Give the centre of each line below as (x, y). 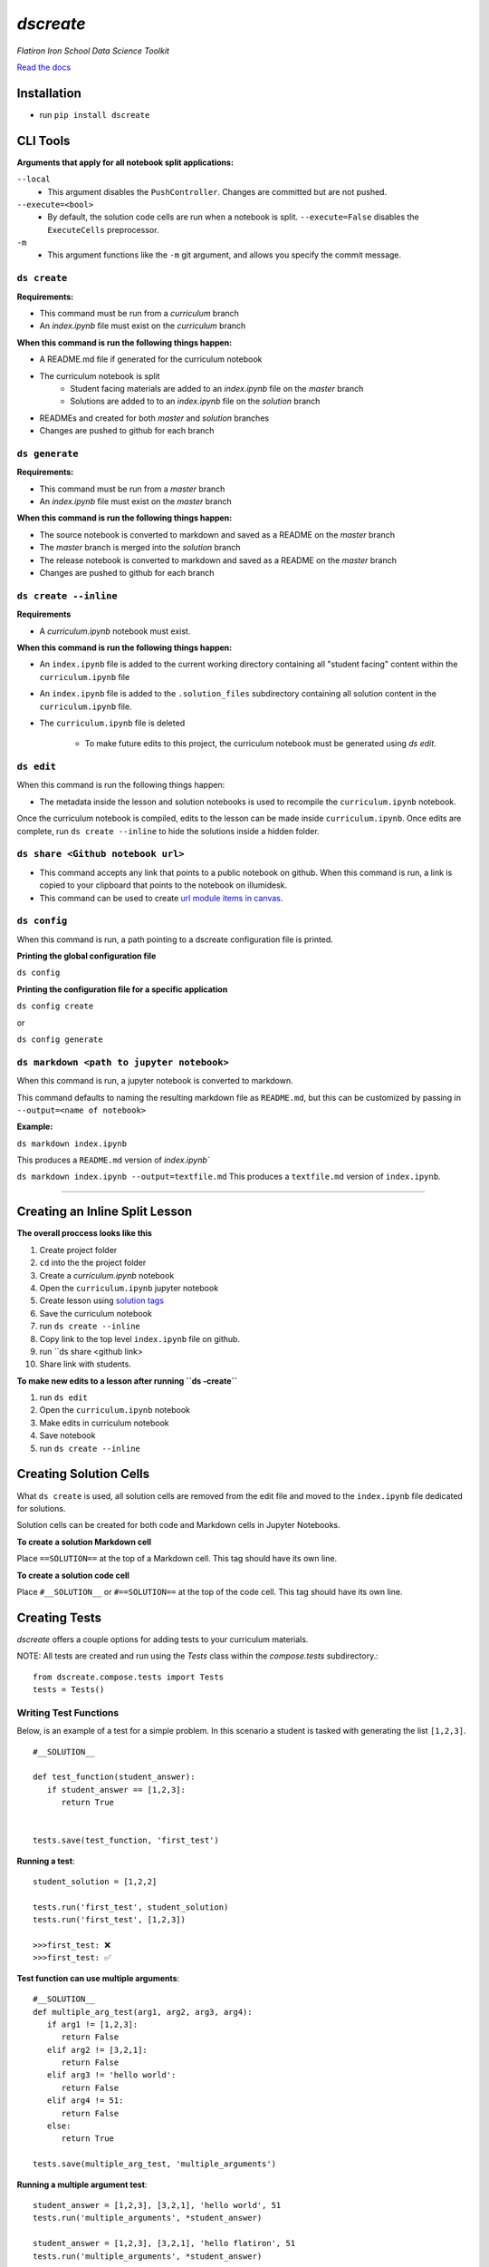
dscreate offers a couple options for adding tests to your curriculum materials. (163, 1639)
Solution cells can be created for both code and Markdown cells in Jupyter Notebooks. (179, 1525)
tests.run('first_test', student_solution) (131, 1907)
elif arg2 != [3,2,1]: (97, 2050)
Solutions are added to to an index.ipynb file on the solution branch (195, 401)
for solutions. (41, 1508)
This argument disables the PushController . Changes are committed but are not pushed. (217, 191)
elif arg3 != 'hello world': (111, 2075)
